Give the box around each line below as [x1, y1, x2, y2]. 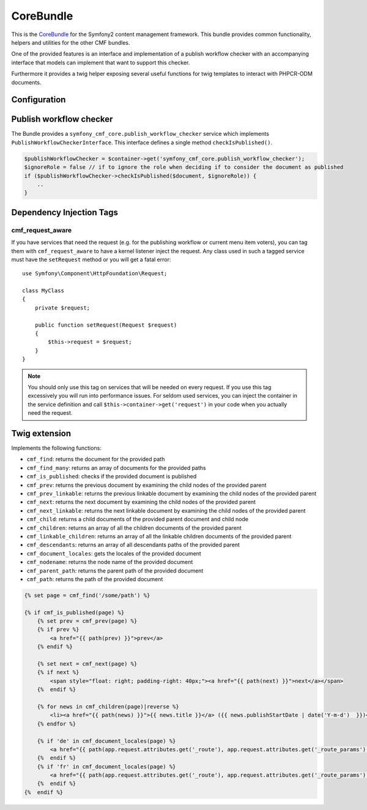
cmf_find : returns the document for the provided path [26, 456, 165, 463]
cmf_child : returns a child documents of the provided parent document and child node [26, 516, 249, 523]
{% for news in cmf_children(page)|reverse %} [37, 703, 180, 710]
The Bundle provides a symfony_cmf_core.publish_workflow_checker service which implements [11, 130, 269, 138]
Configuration [11, 95, 66, 105]
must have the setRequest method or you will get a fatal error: [11, 256, 171, 263]
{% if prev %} [37, 626, 80, 633]
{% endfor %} [37, 720, 76, 727]
